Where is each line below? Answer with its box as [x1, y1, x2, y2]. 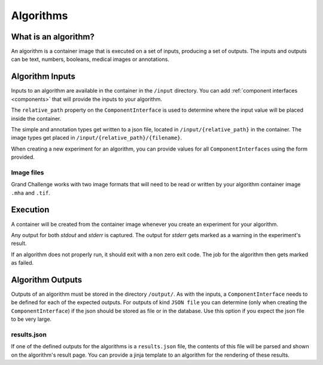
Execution [11, 205, 50, 215]
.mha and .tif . [11, 189, 51, 197]
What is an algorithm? [11, 32, 95, 42]
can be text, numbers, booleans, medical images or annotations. [11, 56, 170, 63]
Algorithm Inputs [11, 72, 76, 82]
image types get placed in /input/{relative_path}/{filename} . [11, 134, 182, 142]
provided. [11, 154, 35, 161]
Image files [11, 168, 44, 176]
